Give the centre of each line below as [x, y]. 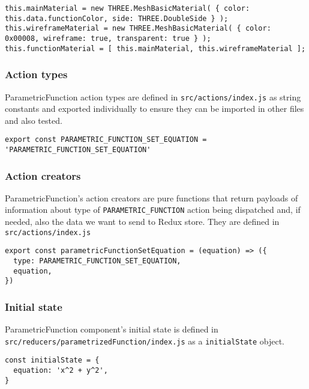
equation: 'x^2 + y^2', [61, 371]
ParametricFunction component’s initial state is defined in [112, 329]
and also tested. [34, 120]
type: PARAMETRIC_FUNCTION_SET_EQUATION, [97, 261]
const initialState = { [52, 360]
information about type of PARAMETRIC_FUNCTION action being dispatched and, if [153, 210]
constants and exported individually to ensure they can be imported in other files [154, 109]
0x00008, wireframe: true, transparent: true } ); [108, 38]
